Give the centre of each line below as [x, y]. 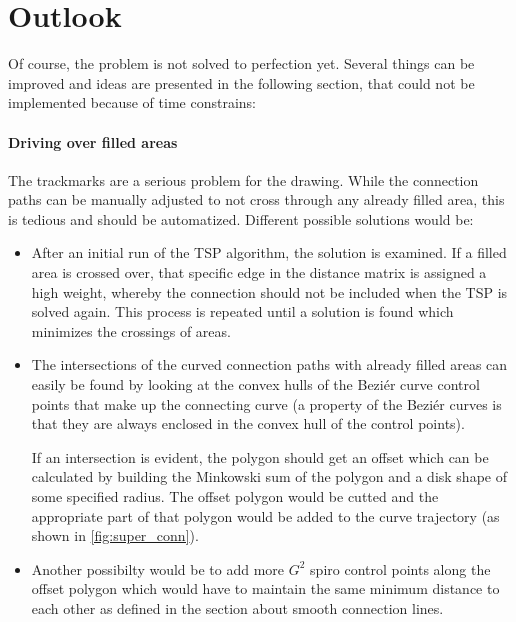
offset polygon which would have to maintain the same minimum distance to [265, 588]
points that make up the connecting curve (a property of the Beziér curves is [266, 403]
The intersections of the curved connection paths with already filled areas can [269, 364]
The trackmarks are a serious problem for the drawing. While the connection [243, 179]
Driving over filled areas [93, 141]
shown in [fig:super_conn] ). [115, 535]
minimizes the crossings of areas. [131, 330]
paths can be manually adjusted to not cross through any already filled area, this [256, 199]
